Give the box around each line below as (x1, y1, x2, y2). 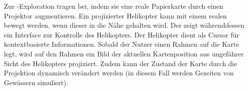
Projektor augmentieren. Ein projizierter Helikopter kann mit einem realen (4, 10, 227, 20)
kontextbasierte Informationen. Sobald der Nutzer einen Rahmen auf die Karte (4, 39, 239, 49)
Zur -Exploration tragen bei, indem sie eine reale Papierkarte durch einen (4, 1, 223, 11)
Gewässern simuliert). (4, 77, 68, 87)
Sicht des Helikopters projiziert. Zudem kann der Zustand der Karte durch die (4, 58, 237, 68)
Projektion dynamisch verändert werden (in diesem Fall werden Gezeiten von (4, 68, 234, 78)
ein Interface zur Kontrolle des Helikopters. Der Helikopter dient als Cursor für (4, 29, 240, 39)
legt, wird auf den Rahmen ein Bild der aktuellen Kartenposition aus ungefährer (4, 48, 244, 58)
